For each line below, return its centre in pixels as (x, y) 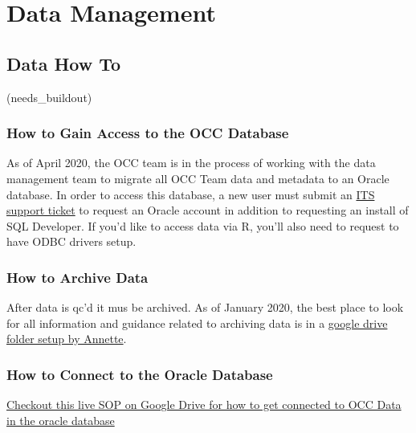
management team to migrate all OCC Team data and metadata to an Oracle (198, 178)
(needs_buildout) (49, 97)
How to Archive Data (77, 277)
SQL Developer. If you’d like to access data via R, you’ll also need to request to (203, 225)
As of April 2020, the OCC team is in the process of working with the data (191, 163)
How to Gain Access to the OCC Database (148, 133)
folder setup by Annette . (67, 339)
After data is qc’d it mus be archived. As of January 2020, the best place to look (205, 307)
